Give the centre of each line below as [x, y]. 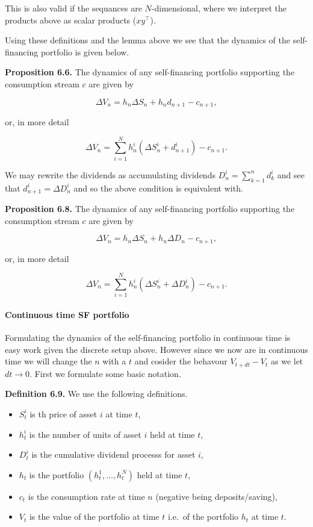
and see [291, 174]
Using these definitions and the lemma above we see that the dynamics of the [147, 40]
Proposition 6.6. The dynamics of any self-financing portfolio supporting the [150, 72]
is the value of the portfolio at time [94, 516]
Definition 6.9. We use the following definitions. [96, 394]
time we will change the [48, 361]
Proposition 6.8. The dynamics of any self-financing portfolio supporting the [150, 208]
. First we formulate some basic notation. [105, 373]
